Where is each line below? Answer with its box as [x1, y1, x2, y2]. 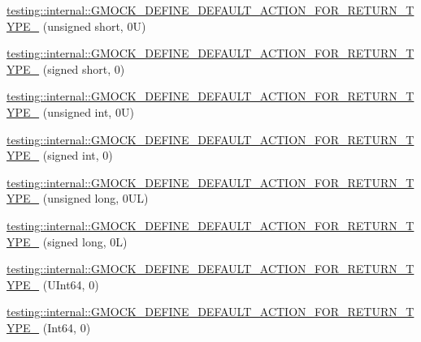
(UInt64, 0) [42, 276, 99, 293]
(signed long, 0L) [42, 233, 128, 250]
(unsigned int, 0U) [42, 103, 134, 120]
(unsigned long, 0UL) [42, 190, 149, 207]
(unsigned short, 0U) [42, 17, 146, 34]
